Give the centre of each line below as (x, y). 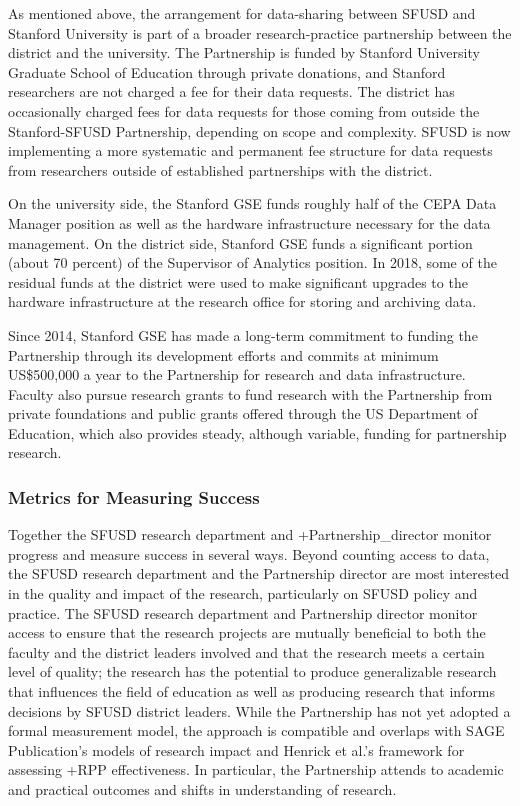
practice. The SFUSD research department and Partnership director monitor (243, 612)
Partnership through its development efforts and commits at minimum (223, 354)
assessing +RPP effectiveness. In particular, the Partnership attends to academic (256, 769)
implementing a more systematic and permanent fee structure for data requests (250, 150)
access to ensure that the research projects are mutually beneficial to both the (247, 632)
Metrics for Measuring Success (134, 496)
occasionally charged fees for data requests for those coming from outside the (244, 110)
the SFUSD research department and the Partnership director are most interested (258, 573)
